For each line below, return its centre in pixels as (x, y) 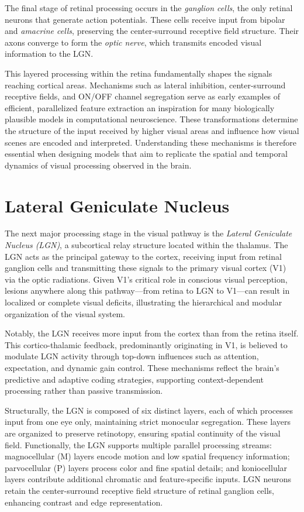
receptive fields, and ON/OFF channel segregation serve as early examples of (143, 96)
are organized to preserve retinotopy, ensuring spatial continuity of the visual (143, 433)
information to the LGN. (49, 54)
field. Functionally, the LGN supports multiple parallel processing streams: (138, 444)
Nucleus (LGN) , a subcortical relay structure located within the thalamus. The (146, 245)
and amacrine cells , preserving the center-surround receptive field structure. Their (152, 31)
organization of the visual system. (65, 313)
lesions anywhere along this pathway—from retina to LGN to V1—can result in (147, 291)
